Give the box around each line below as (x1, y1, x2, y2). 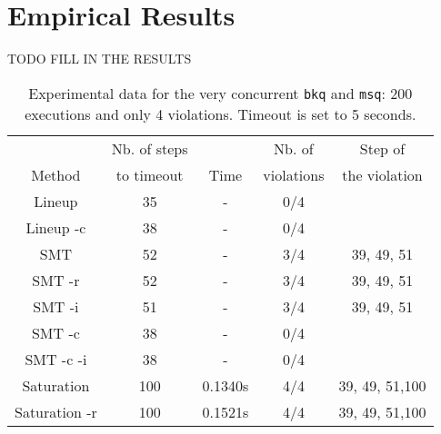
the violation (342, 163, 423, 185)
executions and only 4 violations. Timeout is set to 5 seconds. (25, 103, 416, 124)
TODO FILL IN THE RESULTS (7, 49, 192, 68)
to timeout (115, 163, 184, 185)
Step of (359, 137, 406, 159)
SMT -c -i (25, 348, 87, 370)
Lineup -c (25, 216, 86, 238)
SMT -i (33, 295, 79, 317)
